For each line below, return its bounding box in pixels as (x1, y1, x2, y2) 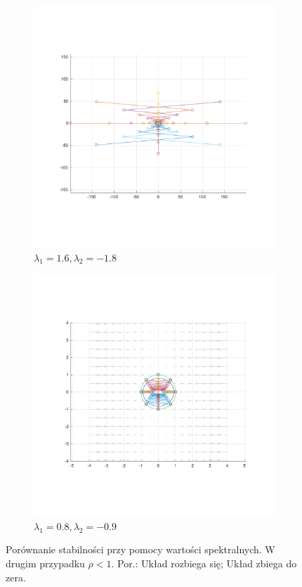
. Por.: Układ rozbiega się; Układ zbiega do (111, 555, 297, 570)
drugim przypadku (6, 555, 85, 570)
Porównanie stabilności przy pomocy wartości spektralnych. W (6, 542, 275, 557)
